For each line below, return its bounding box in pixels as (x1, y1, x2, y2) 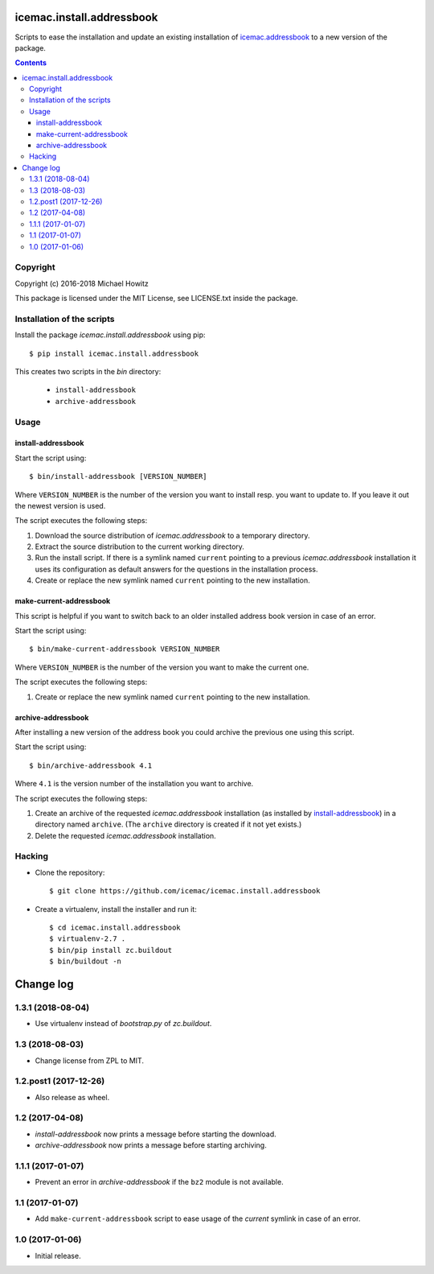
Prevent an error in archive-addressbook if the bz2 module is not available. (35, 1177, 285, 1187)
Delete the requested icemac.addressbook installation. (35, 831, 216, 840)
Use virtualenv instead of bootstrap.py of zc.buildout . (35, 1019, 212, 1029)
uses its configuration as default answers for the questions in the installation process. (35, 564, 318, 574)
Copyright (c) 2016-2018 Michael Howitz (14, 278, 149, 288)
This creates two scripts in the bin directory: (14, 367, 162, 376)
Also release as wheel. (35, 1092, 110, 1102)
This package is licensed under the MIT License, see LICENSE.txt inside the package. (14, 294, 298, 303)
